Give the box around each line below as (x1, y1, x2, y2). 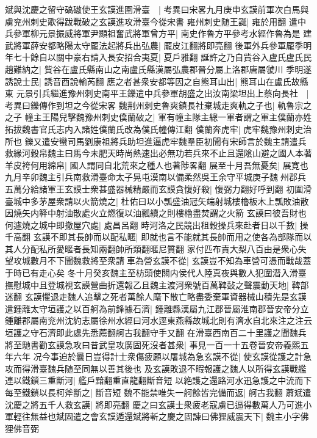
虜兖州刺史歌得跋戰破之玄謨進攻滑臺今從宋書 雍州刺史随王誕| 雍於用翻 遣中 (5, 15, 306, 27)
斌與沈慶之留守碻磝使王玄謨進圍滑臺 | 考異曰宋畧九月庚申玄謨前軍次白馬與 (5, 3, 309, 15)
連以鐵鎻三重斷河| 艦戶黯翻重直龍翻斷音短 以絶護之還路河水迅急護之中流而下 (5, 374, 312, 387)
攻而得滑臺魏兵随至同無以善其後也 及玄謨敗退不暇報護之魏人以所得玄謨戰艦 (5, 362, 307, 374)
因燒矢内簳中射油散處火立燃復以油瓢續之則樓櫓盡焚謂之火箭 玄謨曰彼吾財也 (5, 206, 307, 219)
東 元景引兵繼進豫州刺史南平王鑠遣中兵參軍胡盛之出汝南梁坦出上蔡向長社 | (5, 87, 309, 100)
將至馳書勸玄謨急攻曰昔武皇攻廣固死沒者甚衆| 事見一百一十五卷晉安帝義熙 (5, 338, 301, 351)
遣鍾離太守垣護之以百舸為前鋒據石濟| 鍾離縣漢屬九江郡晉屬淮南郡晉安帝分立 (5, 302, 309, 315)
